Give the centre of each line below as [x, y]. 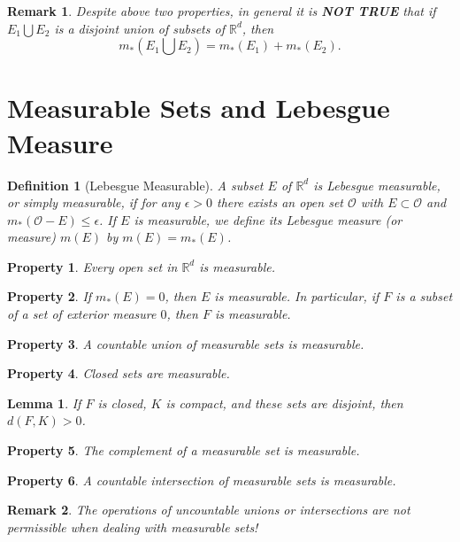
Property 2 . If [50, 296]
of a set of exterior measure [82, 314]
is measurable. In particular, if [297, 296]
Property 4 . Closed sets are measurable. [119, 373]
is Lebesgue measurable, [377, 185]
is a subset [424, 296]
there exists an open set [280, 202]
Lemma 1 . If [44, 403]
